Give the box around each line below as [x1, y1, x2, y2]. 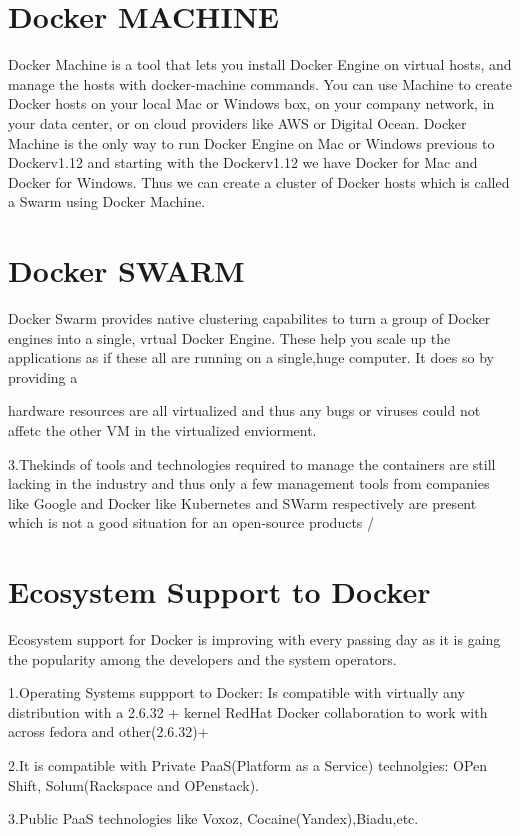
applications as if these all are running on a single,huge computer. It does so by [8, 347, 494, 368]
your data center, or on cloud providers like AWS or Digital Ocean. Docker [8, 112, 467, 133]
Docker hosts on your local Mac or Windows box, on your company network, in [8, 93, 495, 114]
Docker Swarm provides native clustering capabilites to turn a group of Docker [8, 308, 491, 328]
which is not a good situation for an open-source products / [8, 512, 375, 533]
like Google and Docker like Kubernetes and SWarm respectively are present [8, 492, 477, 513]
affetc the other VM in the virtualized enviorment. [8, 419, 317, 440]
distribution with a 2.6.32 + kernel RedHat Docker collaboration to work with [8, 701, 488, 722]
